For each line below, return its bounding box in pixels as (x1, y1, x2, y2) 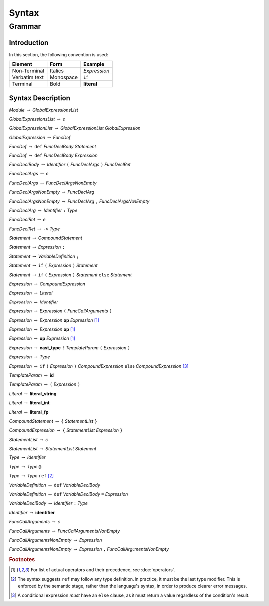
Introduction (9, 38, 49, 47)
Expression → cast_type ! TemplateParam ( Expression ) (9, 344, 131, 351)
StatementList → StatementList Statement (9, 446, 97, 452)
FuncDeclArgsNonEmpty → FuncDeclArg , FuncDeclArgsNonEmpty (9, 198, 150, 204)
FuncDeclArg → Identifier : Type (9, 207, 78, 213)
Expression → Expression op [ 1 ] (9, 326, 76, 332)
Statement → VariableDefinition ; (9, 253, 79, 259)
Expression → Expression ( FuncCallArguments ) (9, 308, 112, 314)
